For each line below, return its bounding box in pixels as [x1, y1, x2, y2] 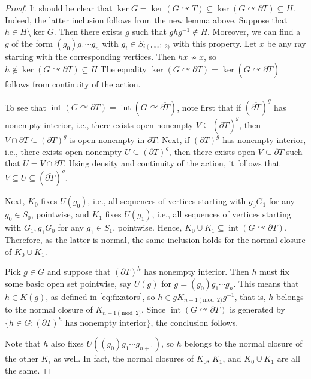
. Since [141, 303, 166, 316]
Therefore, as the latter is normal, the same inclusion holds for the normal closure [5, 234, 306, 246]
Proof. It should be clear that [5, 2, 113, 14]
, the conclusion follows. [150, 316, 238, 328]
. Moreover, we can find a [207, 25, 301, 38]
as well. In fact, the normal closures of [53, 352, 194, 365]
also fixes [50, 337, 84, 350]
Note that [5, 337, 41, 350]
